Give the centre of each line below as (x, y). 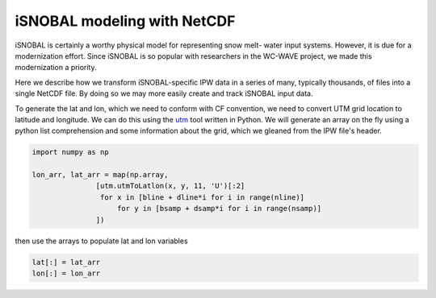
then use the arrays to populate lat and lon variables (102, 241)
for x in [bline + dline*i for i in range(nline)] (202, 197)
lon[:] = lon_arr (66, 273)
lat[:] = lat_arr (66, 262)
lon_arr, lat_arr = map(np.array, (100, 175)
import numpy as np (70, 152)
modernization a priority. (56, 68)
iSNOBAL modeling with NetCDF (125, 21)
